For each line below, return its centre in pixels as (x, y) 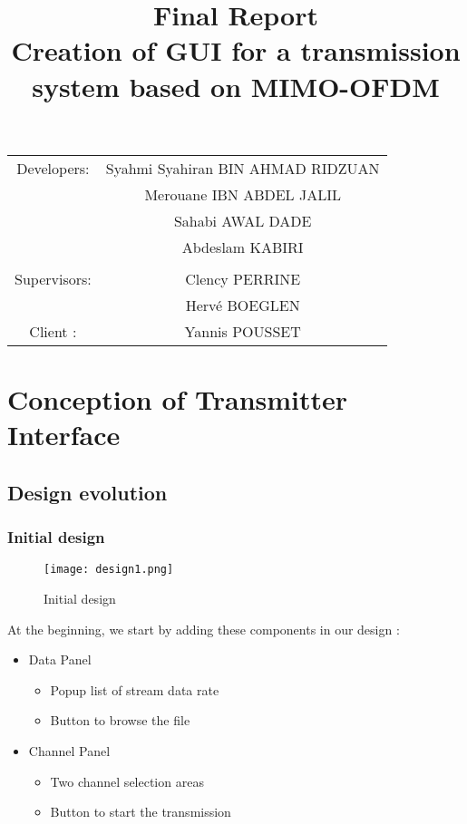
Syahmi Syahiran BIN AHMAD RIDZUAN (243, 168)
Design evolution (88, 492)
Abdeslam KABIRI (243, 247)
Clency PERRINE (243, 278)
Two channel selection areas (127, 781)
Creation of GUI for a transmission (236, 50)
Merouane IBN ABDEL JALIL (243, 194)
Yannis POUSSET (243, 331)
